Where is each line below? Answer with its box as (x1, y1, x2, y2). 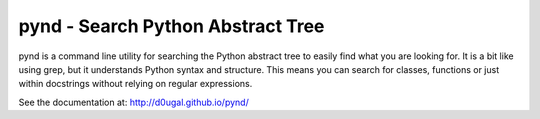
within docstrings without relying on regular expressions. (18, 78, 253, 90)
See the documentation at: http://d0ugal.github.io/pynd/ (18, 96, 249, 108)
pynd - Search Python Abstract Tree (18, 15, 325, 37)
